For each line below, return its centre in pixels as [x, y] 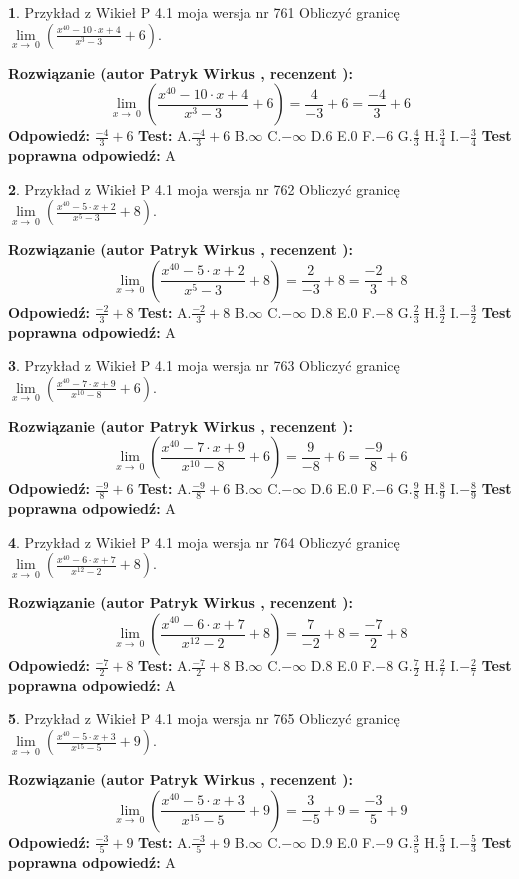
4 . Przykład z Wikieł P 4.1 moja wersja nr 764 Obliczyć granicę [204, 541]
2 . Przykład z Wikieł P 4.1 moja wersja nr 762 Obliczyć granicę [204, 188]
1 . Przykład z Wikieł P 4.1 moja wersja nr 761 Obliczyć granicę [204, 12]
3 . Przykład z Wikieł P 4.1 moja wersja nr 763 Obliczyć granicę [204, 365]
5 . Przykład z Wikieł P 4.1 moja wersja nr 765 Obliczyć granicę [204, 718]
